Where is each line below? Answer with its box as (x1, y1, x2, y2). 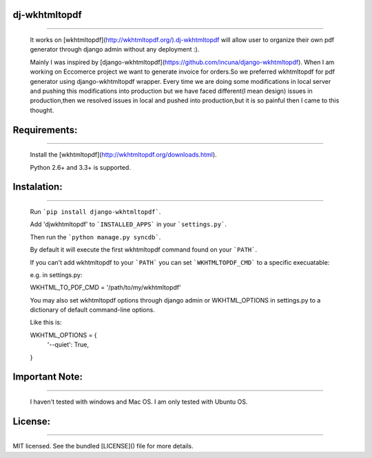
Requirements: (12, 124, 78, 135)
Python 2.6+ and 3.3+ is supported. (30, 163, 131, 171)
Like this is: (30, 318, 62, 327)
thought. (30, 106, 54, 114)
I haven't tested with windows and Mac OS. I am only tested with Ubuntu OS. (30, 397, 248, 406)
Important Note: (12, 371, 83, 383)
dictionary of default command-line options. (30, 306, 155, 314)
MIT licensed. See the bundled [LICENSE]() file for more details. (12, 442, 194, 450)
